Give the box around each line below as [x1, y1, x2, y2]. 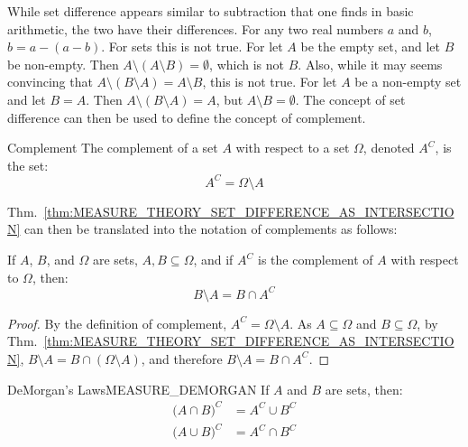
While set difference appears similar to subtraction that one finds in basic [7, 2, 414, 20]
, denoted [362, 138, 415, 157]
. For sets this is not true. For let [101, 37, 283, 56]
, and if [193, 250, 234, 269]
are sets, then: [325, 379, 403, 398]
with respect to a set [235, 138, 350, 157]
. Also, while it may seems [298, 54, 443, 73]
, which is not [209, 54, 285, 73]
